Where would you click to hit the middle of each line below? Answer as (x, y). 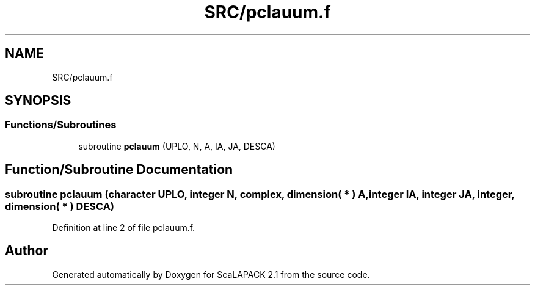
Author (27, 251)
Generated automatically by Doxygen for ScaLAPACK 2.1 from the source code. (211, 274)
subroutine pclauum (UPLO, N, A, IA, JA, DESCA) (177, 146)
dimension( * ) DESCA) (60, 206)
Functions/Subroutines (61, 125)
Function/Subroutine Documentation (119, 170)
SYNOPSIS (38, 101)
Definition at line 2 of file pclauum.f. (124, 228)
